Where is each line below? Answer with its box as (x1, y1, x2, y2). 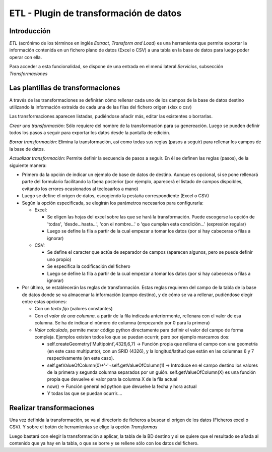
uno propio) (47, 256, 72, 262)
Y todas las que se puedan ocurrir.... (47, 390, 123, 397)
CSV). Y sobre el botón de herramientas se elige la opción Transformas (9, 424, 158, 430)
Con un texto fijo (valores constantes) (34, 306, 113, 312)
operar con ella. (9, 54, 42, 60)
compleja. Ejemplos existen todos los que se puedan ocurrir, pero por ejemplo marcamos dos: (34, 334, 230, 340)
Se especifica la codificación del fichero (47, 263, 130, 269)
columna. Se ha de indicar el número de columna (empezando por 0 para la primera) (34, 320, 210, 326)
